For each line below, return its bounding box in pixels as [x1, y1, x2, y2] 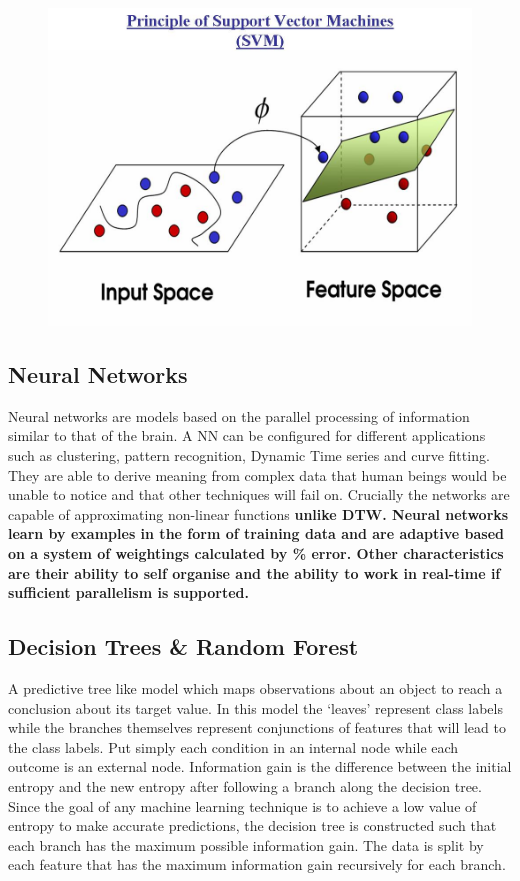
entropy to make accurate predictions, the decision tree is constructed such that [8, 815, 497, 836]
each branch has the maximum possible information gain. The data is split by [8, 834, 484, 855]
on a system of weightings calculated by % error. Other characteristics [8, 542, 504, 563]
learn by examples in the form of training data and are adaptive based [8, 523, 504, 544]
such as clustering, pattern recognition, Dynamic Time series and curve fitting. [8, 444, 490, 465]
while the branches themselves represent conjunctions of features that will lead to [8, 717, 506, 738]
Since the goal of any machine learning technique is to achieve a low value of [8, 795, 477, 816]
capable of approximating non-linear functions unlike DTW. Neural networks [8, 503, 509, 524]
